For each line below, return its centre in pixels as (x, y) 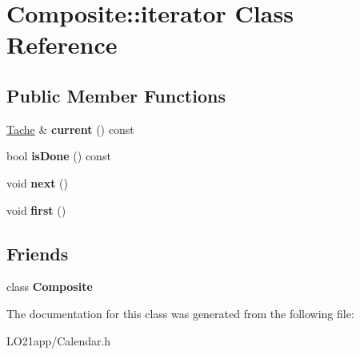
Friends (38, 253)
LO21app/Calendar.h (59, 340)
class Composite (50, 286)
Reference (62, 44)
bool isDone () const (59, 156)
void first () (36, 210)
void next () (37, 182)
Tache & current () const (70, 129)
